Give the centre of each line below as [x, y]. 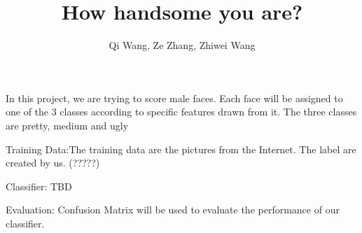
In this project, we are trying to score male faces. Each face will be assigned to [174, 98]
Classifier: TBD [39, 186]
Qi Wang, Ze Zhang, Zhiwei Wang [182, 45]
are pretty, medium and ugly [67, 125]
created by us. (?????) [53, 163]
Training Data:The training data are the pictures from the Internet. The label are [181, 149]
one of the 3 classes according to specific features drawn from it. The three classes [181, 112]
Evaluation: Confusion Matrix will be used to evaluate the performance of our [173, 210]
